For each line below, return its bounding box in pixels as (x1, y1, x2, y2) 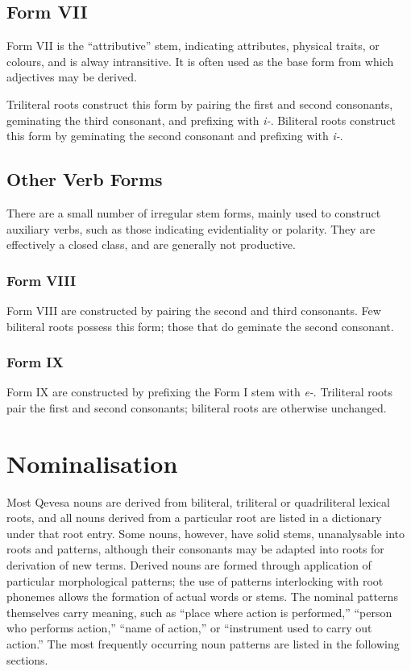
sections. (6, 651, 48, 668)
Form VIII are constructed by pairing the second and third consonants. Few (6, 301, 381, 318)
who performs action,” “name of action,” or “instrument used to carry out (6, 619, 372, 636)
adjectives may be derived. (6, 68, 137, 85)
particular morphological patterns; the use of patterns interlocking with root (6, 572, 384, 589)
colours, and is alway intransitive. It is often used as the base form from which (6, 52, 394, 69)
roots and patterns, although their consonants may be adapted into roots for (6, 541, 384, 557)
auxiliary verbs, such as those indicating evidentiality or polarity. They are (6, 220, 376, 237)
